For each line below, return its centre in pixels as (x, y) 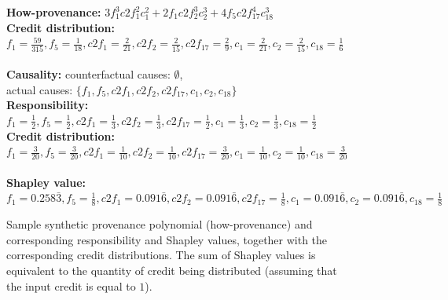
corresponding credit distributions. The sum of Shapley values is (161, 255)
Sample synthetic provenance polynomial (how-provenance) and (160, 224)
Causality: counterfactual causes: (88, 74)
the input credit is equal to (71, 285)
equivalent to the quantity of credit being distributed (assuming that (172, 270)
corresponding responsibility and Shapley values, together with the (167, 239)
